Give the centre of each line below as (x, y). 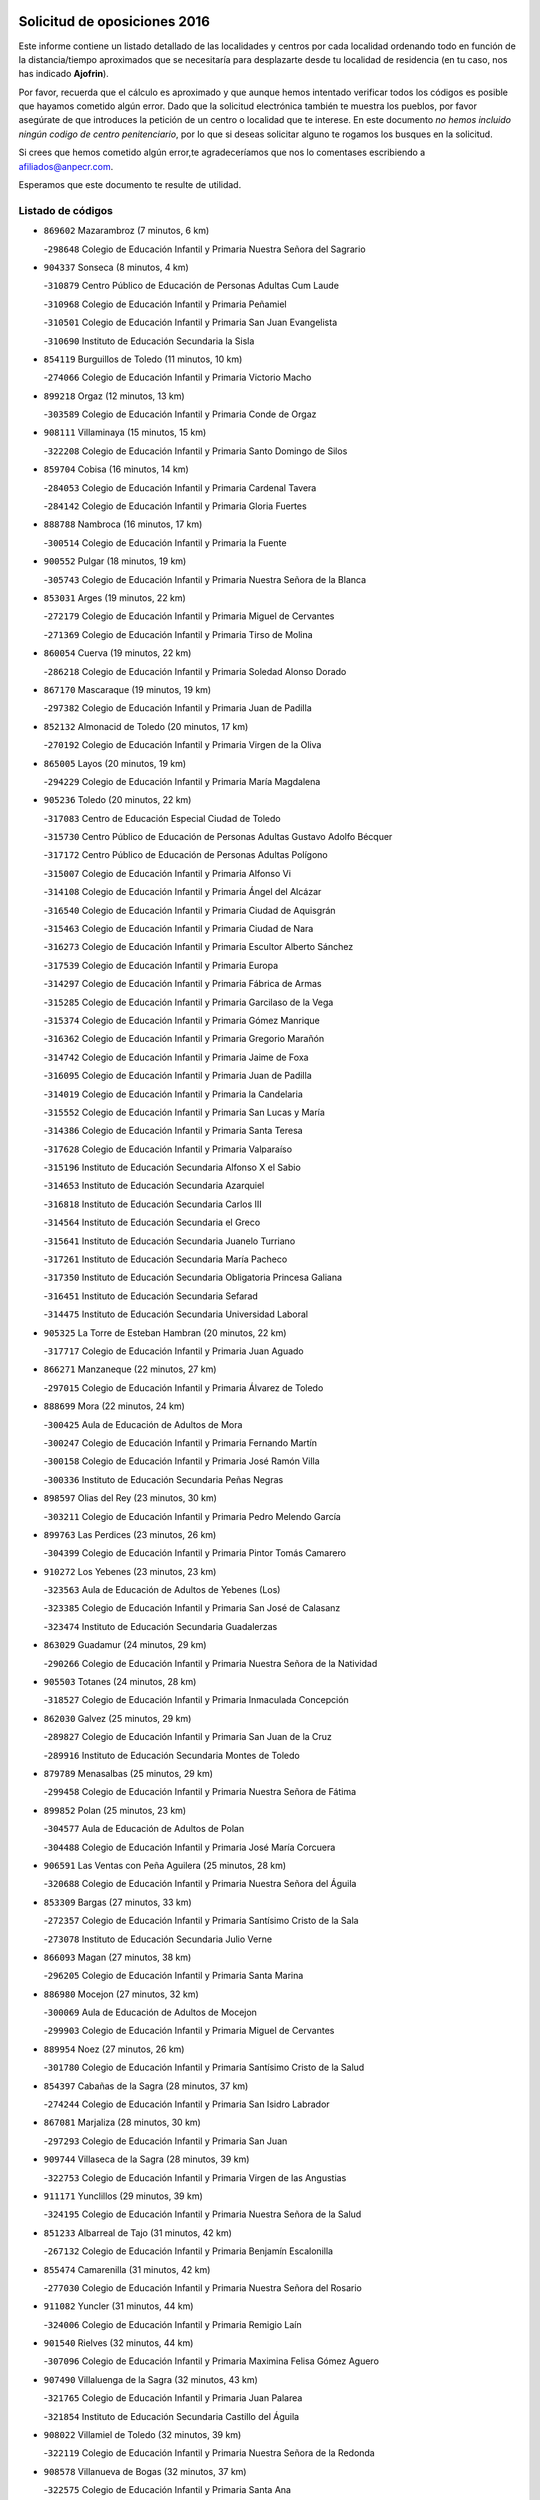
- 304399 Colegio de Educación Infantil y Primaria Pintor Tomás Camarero (195, 1553)
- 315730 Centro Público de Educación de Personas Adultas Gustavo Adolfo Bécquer (218, 837)
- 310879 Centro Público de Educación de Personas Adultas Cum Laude (191, 286)
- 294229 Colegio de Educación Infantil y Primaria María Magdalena (182, 781)
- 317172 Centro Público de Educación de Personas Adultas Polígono (186, 855)
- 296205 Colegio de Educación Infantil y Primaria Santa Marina (173, 1976)
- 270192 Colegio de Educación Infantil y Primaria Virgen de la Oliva (182, 745)
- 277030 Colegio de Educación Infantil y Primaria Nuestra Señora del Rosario (202, 2287)
